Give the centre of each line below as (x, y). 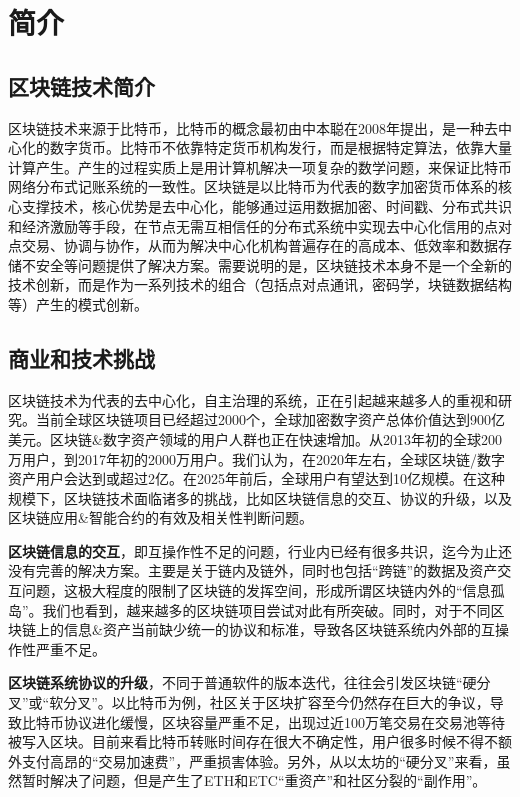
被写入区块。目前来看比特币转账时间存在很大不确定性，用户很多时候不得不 (253, 741)
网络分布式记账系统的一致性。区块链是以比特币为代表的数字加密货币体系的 (253, 186)
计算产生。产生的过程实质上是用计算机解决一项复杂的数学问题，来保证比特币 (260, 166)
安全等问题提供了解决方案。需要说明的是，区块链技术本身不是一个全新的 (273, 264)
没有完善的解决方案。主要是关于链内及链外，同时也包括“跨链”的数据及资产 (253, 570)
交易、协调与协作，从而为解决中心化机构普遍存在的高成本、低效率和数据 (259, 245)
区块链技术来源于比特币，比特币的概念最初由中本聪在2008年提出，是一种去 (253, 127)
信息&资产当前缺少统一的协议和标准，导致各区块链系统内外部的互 (279, 629)
